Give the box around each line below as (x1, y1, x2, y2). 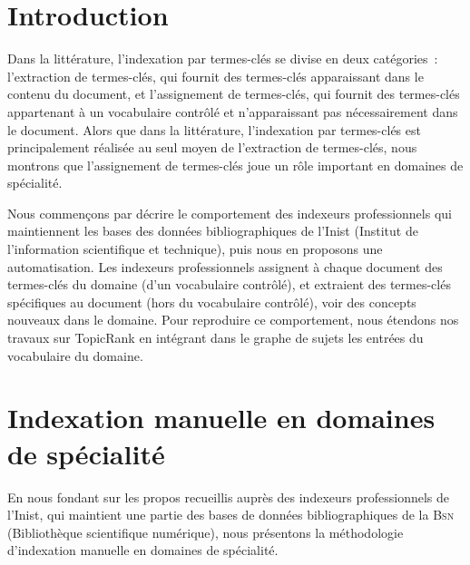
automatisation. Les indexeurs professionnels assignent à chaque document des (7, 257, 443, 276)
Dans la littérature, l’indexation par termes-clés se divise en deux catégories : (7, 49, 438, 68)
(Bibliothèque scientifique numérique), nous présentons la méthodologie (7, 522, 404, 541)
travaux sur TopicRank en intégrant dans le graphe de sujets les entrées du (7, 328, 424, 347)
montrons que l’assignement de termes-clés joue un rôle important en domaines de (7, 155, 464, 174)
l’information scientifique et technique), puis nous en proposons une (7, 239, 383, 258)
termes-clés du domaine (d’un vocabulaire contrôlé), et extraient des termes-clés (7, 275, 451, 294)
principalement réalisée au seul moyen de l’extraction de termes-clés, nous (7, 138, 417, 157)
